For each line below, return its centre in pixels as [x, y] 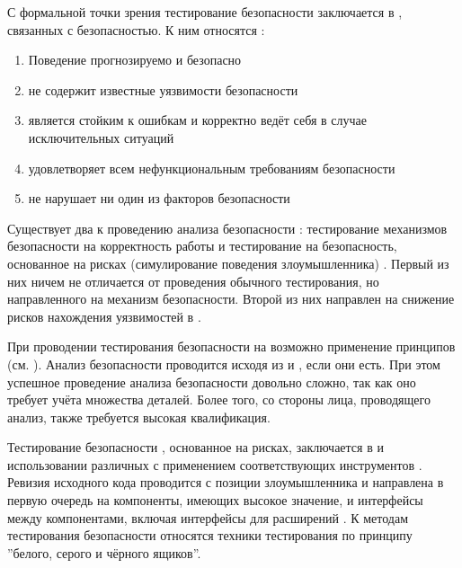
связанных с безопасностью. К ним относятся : [136, 29]
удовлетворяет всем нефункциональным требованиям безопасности [212, 168]
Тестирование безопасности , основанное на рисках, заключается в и [195, 447]
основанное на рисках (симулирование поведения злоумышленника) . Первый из [228, 263]
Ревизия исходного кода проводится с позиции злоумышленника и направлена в [226, 482]
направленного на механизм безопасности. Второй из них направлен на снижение [231, 299]
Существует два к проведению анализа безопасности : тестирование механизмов [227, 228]
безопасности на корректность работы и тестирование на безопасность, [202, 246]
